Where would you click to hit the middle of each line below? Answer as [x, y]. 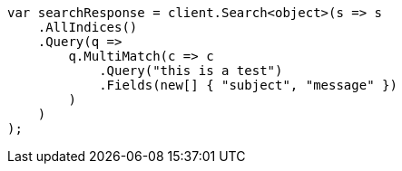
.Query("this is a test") [191, 71]
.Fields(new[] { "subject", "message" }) [248, 85]
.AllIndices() [88, 27]
